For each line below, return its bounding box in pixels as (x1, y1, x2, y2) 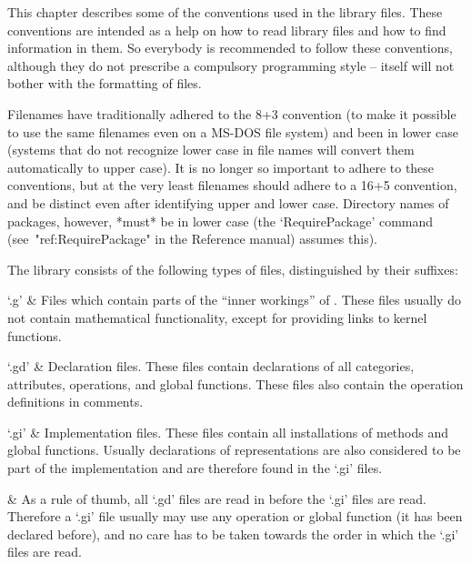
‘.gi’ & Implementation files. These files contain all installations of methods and (7, 422, 449, 441)
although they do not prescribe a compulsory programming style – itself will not (7, 55, 455, 75)
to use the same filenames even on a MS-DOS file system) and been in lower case (7, 122, 459, 141)
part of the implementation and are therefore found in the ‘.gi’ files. (7, 458, 383, 478)
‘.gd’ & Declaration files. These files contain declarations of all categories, (7, 357, 415, 376)
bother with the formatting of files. (7, 74, 202, 93)
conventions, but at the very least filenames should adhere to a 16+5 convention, (7, 176, 457, 195)
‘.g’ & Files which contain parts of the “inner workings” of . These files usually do (7, 290, 461, 309)
